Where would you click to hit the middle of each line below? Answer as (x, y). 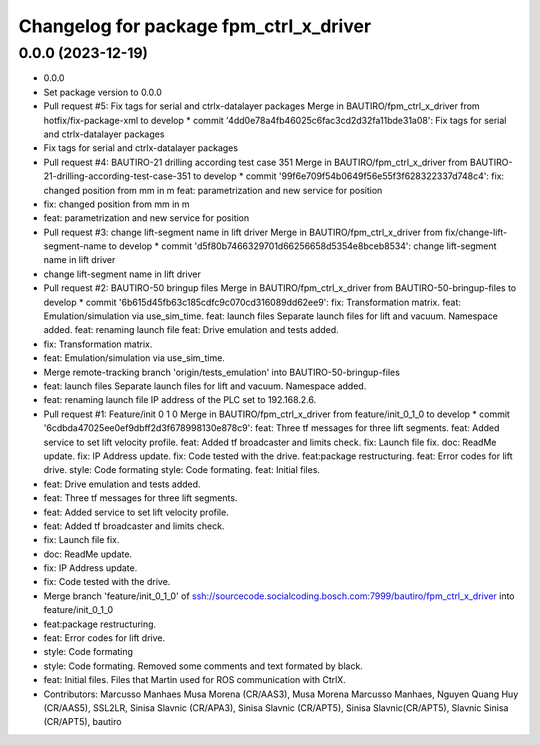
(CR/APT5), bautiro (82, 722)
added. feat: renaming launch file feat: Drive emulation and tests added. (191, 330)
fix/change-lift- (476, 232)
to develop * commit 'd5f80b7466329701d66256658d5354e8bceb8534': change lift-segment (302, 246)
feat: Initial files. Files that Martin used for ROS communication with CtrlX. (195, 680)
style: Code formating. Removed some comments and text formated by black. (203, 666)
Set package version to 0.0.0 (102, 92)
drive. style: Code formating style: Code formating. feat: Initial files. (181, 470)
